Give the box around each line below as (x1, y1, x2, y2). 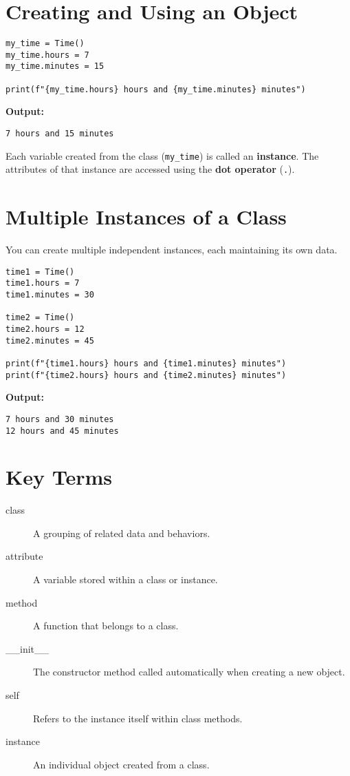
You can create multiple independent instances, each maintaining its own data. (6, 242, 338, 257)
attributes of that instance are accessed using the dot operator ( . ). (6, 162, 295, 176)
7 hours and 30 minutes (6, 414, 114, 424)
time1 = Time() (6, 266, 75, 277)
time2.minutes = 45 (6, 335, 94, 346)
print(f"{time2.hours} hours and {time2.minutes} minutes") (6, 370, 287, 380)
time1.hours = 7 (6, 278, 80, 289)
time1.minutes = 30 (6, 290, 94, 300)
